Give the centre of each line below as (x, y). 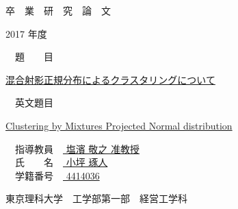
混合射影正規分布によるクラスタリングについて (110, 79)
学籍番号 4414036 (57, 175)
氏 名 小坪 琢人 (61, 162)
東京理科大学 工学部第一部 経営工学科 (96, 198)
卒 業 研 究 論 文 (58, 10)
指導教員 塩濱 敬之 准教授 (77, 148)
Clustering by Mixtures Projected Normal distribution (119, 125)
